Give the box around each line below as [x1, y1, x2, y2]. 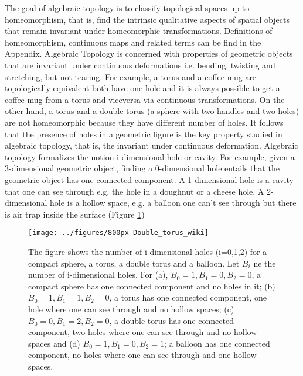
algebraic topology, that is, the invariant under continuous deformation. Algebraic [5, 139, 298, 151]
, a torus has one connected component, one [109, 291, 267, 303]
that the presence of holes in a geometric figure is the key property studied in [5, 127, 282, 140]
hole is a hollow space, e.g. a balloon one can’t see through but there [50, 196, 297, 209]
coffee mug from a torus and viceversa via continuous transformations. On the [5, 93, 285, 105]
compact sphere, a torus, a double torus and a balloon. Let [28, 257, 240, 269]
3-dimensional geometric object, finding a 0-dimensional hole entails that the [5, 162, 280, 174]
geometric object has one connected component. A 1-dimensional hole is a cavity [5, 173, 294, 185]
